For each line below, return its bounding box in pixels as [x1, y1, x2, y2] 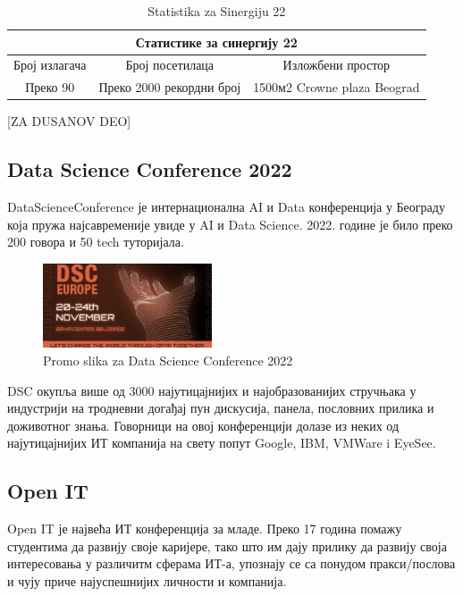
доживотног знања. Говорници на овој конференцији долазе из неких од [7, 416, 400, 434]
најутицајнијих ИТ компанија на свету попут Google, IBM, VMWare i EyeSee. [7, 433, 436, 452]
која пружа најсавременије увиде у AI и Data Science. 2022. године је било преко [7, 214, 453, 233]
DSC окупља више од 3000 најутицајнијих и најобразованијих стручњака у [7, 381, 417, 399]
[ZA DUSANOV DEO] [7, 112, 131, 130]
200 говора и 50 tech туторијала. [7, 232, 184, 251]
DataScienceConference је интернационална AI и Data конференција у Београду [7, 197, 445, 216]
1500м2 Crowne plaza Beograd [253, 78, 420, 97]
